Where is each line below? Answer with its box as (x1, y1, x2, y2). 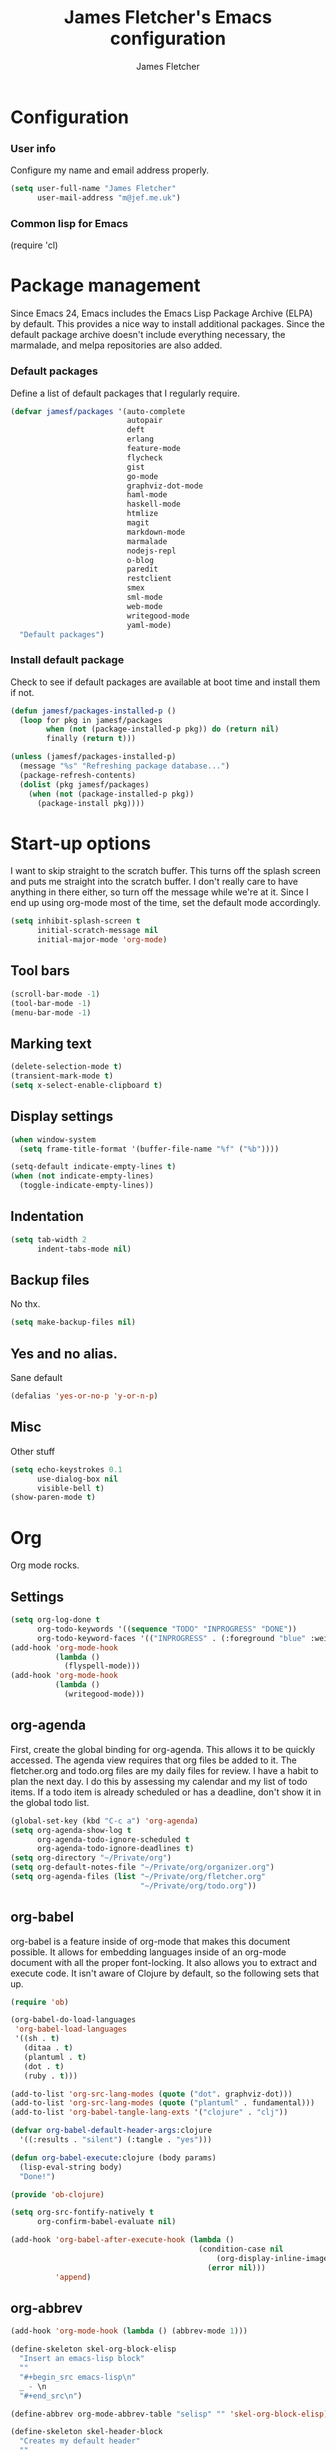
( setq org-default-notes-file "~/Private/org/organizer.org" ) (10, 1862, 275, 1873)
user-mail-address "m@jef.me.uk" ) (36, 193, 182, 203)
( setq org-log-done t (10, 1615, 101, 1625)
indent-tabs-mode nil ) (36, 1244, 132, 1254)
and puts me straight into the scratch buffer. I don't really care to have (10, 876, 298, 888)
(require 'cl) (10, 239, 59, 251)
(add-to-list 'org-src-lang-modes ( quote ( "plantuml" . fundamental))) (10, 2098, 315, 2108)
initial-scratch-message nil (36, 926, 159, 936)
